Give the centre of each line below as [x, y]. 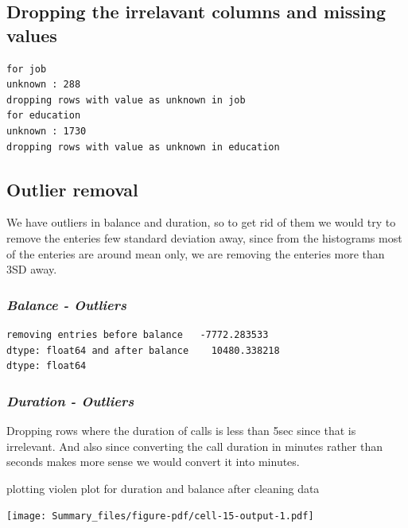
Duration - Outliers [70, 400]
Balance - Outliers [66, 304]
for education [44, 116]
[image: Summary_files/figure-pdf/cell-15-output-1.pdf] [160, 516]
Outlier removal [72, 189]
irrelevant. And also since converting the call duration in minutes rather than [194, 446]
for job [27, 69]
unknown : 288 [44, 85]
